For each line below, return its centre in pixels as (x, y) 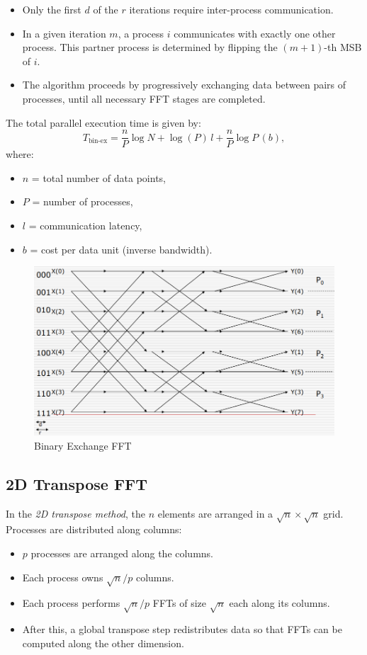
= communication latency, (85, 225)
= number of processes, (83, 201)
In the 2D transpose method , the (75, 513)
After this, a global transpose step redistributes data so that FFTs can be (182, 629)
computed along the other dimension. (103, 643)
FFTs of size (179, 603)
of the (106, 9)
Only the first (52, 9)
